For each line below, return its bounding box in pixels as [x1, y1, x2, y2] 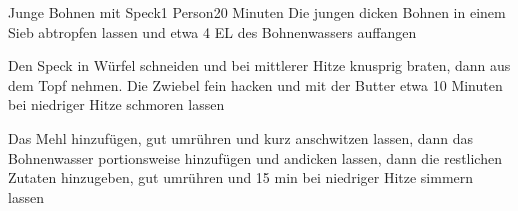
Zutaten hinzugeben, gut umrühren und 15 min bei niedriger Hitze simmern [8, 167, 474, 188]
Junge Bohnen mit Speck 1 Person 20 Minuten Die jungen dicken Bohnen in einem [8, 2, 506, 22]
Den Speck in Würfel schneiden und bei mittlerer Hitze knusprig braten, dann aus [8, 55, 511, 76]
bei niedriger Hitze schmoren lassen [8, 94, 225, 115]
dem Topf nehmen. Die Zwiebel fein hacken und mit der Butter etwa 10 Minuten [8, 74, 503, 95]
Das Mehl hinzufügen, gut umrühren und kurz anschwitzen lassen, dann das [8, 127, 474, 148]
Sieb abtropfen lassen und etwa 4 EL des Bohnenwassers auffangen [8, 21, 417, 42]
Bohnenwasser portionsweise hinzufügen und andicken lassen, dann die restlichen [8, 147, 502, 168]
